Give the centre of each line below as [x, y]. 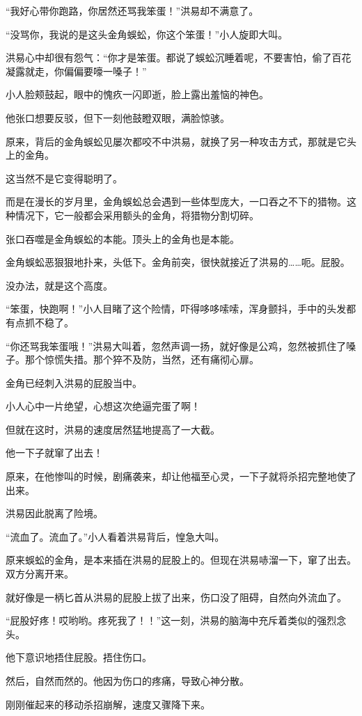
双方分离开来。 [40, 574]
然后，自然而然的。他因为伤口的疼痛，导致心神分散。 [127, 681]
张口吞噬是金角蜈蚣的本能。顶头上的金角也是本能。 [123, 238]
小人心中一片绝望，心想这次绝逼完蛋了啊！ [103, 406]
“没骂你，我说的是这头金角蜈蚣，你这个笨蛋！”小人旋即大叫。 [147, 34]
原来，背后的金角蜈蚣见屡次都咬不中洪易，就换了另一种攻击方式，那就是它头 [181, 141]
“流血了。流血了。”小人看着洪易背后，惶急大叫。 [115, 536]
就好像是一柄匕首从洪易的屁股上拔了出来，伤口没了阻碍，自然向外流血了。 [176, 597]
